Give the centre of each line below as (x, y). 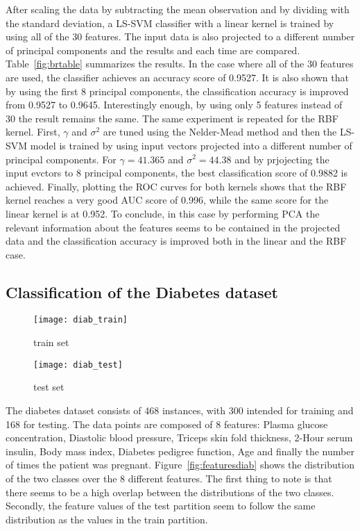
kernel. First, (33, 132)
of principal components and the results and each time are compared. (153, 50)
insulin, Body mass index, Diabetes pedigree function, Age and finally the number (180, 451)
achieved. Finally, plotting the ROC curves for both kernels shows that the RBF (176, 186)
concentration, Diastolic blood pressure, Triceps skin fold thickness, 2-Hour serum (179, 438)
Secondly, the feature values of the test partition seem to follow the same (161, 506)
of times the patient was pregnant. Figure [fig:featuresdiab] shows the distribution (180, 465)
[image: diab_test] (78, 365)
